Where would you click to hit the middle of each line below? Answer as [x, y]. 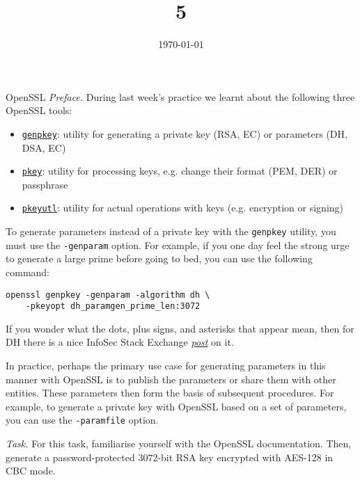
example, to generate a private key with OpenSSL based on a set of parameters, [176, 406]
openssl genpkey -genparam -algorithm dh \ [108, 295]
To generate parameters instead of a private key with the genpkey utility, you [171, 231]
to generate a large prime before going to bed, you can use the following [159, 258]
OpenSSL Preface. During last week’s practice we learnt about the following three [180, 96]
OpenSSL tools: [39, 110]
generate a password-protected [70, 457]
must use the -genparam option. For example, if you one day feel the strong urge [178, 245]
